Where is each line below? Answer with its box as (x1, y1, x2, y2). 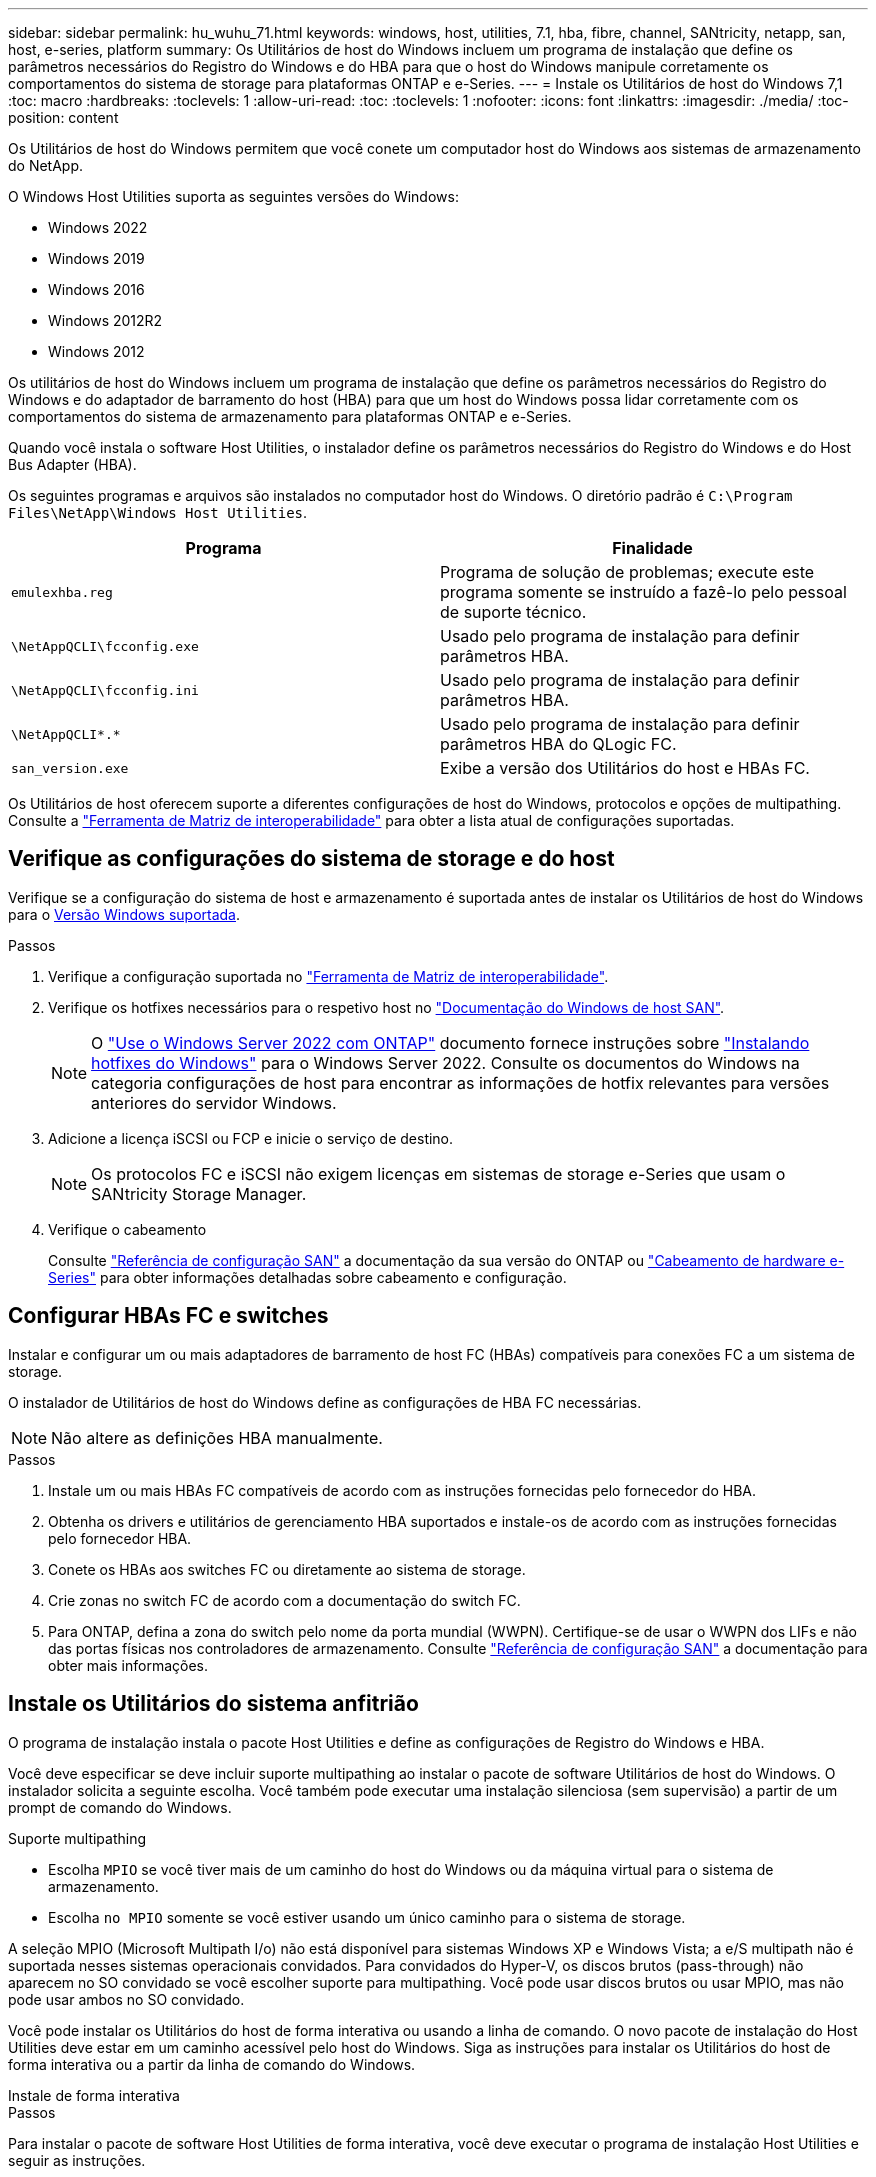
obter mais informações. (48, 1656, 209, 1674)
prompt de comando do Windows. (8, 1798, 232, 1816)
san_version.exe (11, 760, 129, 776)
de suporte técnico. (440, 602, 587, 622)
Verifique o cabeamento (48, 1220, 207, 1238)
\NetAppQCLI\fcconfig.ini (11, 682, 199, 698)
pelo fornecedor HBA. (48, 1529, 192, 1547)
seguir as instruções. (8, 2151, 146, 2169)
